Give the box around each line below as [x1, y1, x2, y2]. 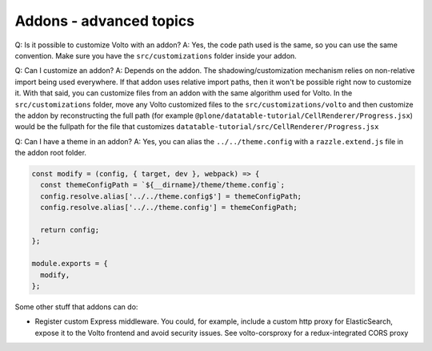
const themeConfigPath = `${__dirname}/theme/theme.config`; [40, 180, 286, 190]
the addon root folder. [14, 148, 87, 158]
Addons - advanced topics [14, 12, 195, 30]
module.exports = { [31, 259, 108, 268]
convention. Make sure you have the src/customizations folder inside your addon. [14, 50, 298, 60]
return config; [40, 225, 100, 234]
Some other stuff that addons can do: [14, 301, 138, 312]
